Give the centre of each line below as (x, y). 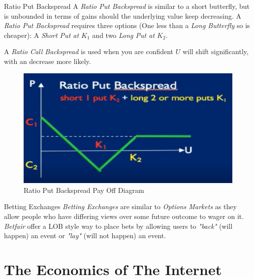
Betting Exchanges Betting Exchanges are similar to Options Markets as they (120, 206)
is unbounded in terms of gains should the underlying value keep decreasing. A (123, 15)
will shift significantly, (215, 51)
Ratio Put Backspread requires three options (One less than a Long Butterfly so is (127, 25)
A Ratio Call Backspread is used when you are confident (89, 51)
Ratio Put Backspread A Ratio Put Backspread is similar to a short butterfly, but (127, 6)
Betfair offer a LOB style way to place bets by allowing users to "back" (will (118, 226)
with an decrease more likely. (48, 61)
